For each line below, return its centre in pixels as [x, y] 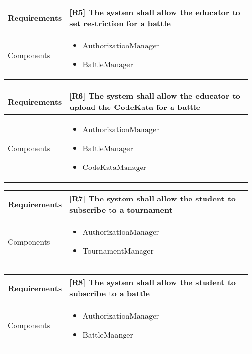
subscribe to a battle [110, 293]
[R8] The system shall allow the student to [153, 282]
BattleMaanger [108, 334]
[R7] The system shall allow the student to [153, 198]
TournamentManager [118, 251]
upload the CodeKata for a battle [135, 107]
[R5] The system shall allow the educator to [155, 12]
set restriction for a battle [120, 23]
